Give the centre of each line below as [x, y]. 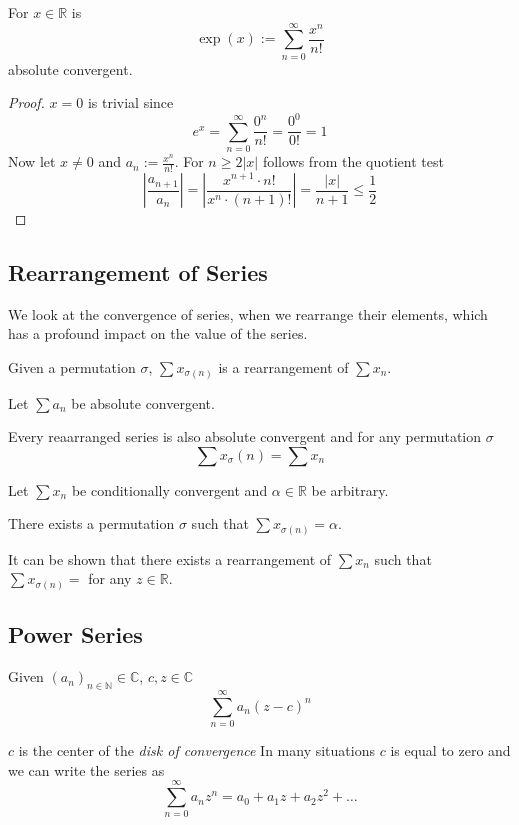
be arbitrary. [350, 489]
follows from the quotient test [353, 161]
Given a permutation [72, 367]
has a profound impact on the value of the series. [158, 333]
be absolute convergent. [143, 402]
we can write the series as [86, 769]
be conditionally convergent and [169, 489]
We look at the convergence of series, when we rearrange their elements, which [248, 313]
